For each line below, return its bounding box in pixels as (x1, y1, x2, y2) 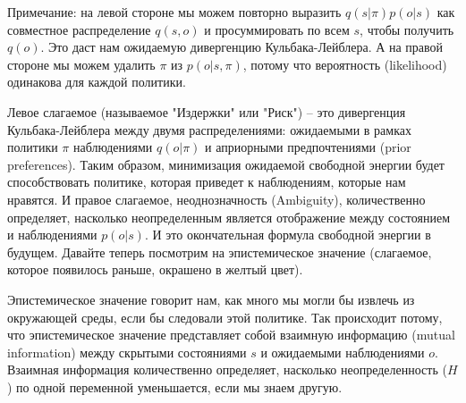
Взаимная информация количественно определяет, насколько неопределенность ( (7, 360, 447, 379)
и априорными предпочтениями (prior (205, 138, 411, 156)
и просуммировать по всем (204, 20, 350, 38)
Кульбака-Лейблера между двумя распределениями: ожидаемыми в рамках (7, 120, 411, 139)
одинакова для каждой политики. (7, 72, 186, 91)
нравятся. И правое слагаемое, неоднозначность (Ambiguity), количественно (7, 189, 426, 208)
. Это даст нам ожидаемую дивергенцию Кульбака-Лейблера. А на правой (40, 38, 444, 56)
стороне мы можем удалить (7, 55, 156, 73)
